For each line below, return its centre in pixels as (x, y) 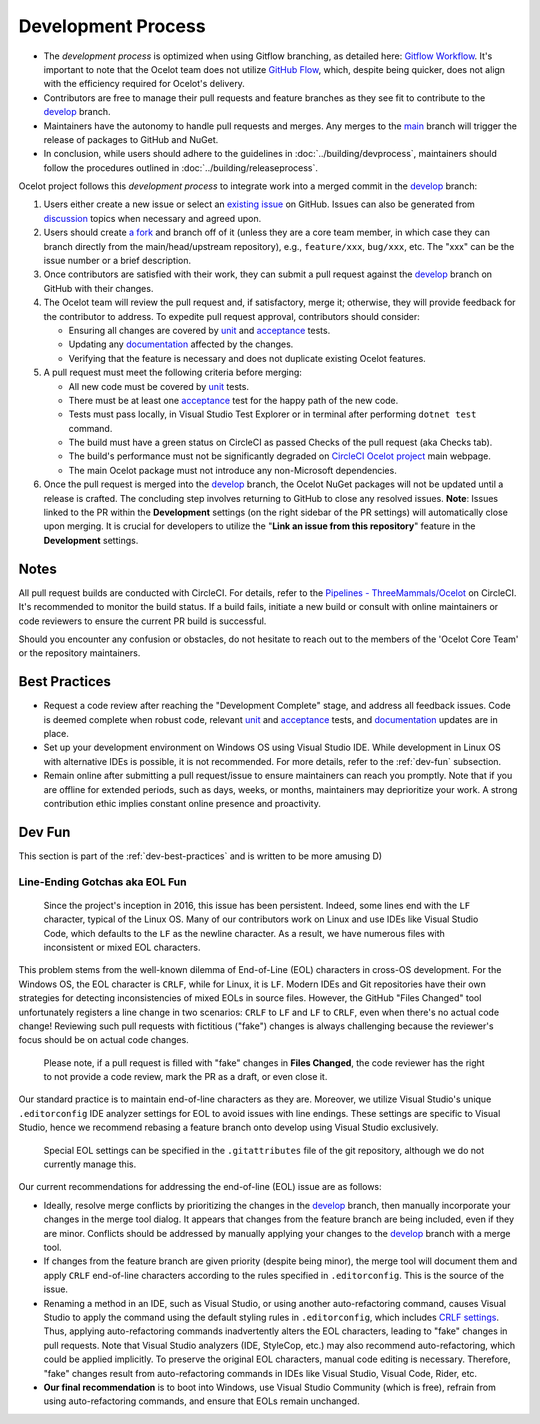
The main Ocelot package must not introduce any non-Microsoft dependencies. (232, 470)
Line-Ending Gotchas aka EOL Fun (102, 882)
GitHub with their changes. (98, 288)
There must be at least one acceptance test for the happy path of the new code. (233, 400)
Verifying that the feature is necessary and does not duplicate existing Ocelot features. (247, 358)
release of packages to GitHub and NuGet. (131, 139)
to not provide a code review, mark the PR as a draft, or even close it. (185, 1077)
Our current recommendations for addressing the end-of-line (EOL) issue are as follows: (200, 1187)
